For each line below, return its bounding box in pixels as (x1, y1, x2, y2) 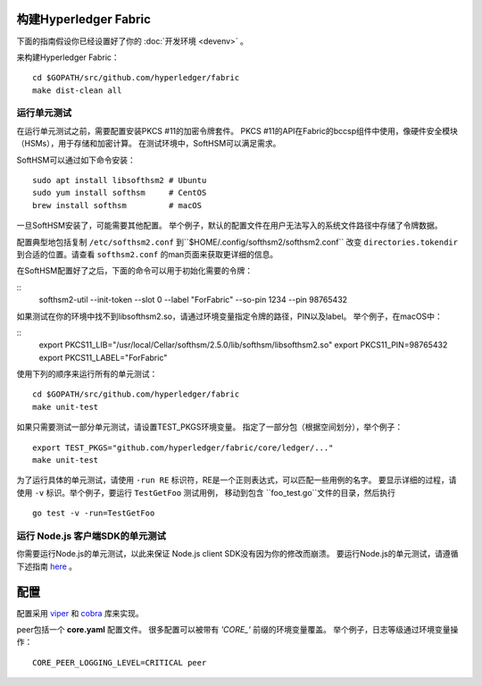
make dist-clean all (32, 85, 122, 96)
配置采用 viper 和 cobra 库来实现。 (16, 607, 145, 618)
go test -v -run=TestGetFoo (32, 508, 155, 518)
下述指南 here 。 (16, 561, 78, 572)
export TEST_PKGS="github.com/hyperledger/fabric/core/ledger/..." (32, 442, 334, 453)
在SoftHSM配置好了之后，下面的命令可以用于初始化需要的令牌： (16, 265, 253, 276)
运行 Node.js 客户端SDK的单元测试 (16, 530, 167, 542)
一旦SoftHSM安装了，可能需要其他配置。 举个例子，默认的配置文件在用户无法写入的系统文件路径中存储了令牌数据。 (16, 220, 443, 231)
